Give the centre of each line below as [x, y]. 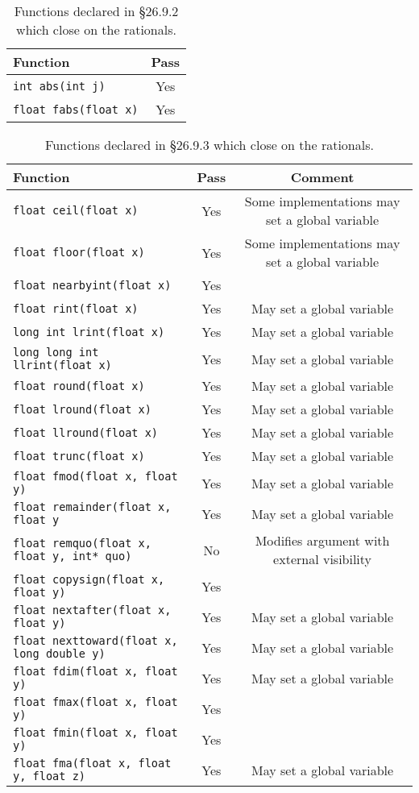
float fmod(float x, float [95, 476]
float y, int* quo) [73, 556]
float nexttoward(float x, [95, 641]
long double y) [59, 654]
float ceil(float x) [76, 210]
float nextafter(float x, [92, 610]
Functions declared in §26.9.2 [96, 11]
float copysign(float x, [89, 579]
